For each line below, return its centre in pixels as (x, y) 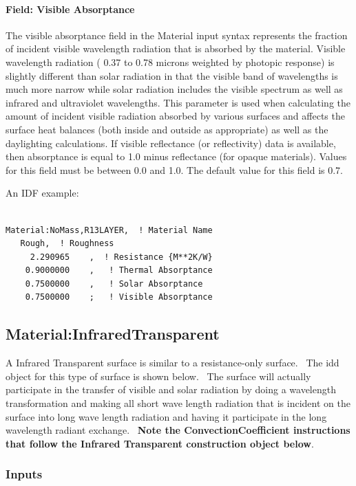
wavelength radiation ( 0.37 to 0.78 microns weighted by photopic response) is (170, 62)
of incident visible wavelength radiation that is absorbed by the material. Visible (176, 48)
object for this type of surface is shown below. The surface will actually (158, 376)
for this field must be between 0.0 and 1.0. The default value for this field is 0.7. (174, 169)
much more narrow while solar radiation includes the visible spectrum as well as (174, 89)
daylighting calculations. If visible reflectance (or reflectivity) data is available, (171, 143)
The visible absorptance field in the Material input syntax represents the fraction (177, 35)
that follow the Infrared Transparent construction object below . (160, 443)
